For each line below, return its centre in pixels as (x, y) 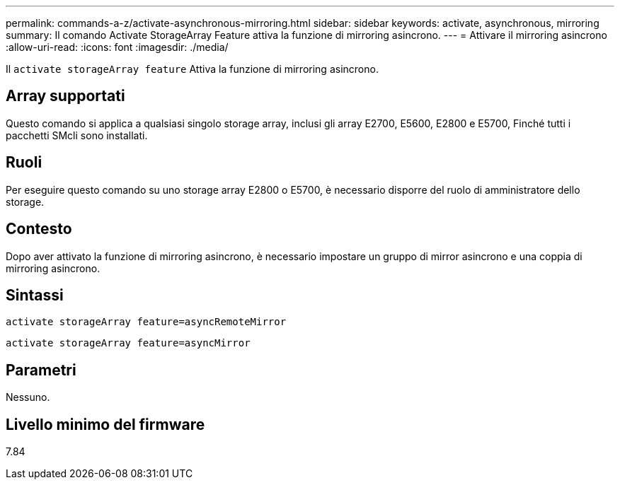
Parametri (41, 370)
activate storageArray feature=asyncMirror (128, 343)
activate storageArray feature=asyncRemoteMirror (146, 322)
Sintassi (35, 295)
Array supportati (65, 96)
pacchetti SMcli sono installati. (77, 135)
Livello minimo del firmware (105, 424)
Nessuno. (28, 397)
